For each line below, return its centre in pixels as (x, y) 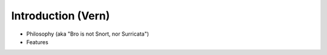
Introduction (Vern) (61, 16)
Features (37, 42)
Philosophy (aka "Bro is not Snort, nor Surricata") (88, 34)
